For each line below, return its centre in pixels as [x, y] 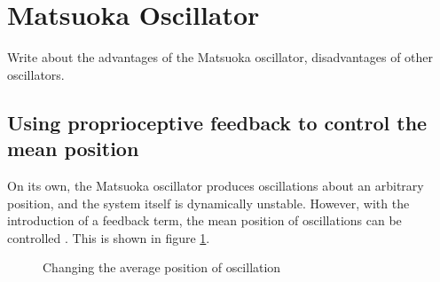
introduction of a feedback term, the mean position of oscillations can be [204, 220]
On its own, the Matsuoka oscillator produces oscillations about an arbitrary [216, 185]
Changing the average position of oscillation [162, 267]
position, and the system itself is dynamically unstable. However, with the [208, 203]
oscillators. [36, 74]
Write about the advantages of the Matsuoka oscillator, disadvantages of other [220, 57]
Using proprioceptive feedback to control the [217, 122]
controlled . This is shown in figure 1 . [109, 237]
